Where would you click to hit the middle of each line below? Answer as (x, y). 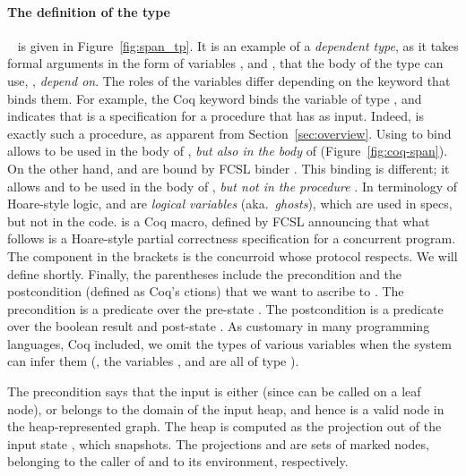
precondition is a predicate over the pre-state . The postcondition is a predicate (225, 308)
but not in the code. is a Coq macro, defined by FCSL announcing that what (219, 221)
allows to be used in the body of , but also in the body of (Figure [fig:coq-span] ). (228, 151)
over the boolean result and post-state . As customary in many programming (219, 326)
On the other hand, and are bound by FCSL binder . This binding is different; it (229, 168)
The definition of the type (89, 11)
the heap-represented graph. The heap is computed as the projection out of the (224, 426)
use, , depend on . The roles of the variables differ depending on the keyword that (229, 80)
